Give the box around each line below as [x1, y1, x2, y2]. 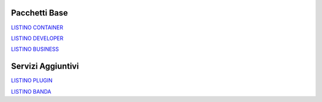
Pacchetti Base [11, 8, 69, 18]
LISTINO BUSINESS [11, 45, 59, 53]
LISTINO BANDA [11, 88, 52, 95]
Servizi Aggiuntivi [11, 61, 79, 72]
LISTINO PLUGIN [11, 77, 53, 84]
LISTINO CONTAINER [11, 24, 64, 31]
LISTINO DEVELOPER [11, 35, 64, 42]
